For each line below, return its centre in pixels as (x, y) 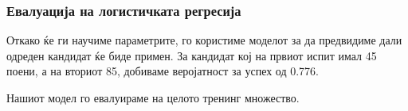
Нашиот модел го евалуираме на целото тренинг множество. (153, 98)
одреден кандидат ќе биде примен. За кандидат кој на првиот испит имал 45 (192, 55)
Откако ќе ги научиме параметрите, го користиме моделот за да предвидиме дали (204, 40)
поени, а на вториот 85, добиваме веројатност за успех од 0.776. (163, 71)
